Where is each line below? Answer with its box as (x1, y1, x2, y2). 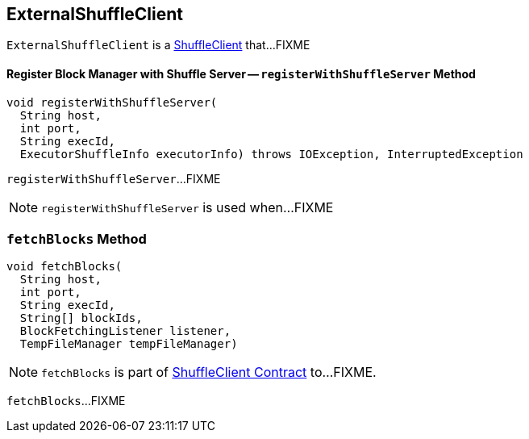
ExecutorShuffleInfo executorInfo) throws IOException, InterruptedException (19, 147, 523, 161)
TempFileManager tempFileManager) (19, 337, 238, 351)
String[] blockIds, (19, 311, 143, 325)
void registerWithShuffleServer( (6, 95, 218, 109)
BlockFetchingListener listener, (19, 324, 231, 338)
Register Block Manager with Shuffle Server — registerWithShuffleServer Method (6, 67, 476, 82)
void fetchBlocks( (6, 260, 123, 274)
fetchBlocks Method (6, 231, 147, 248)
